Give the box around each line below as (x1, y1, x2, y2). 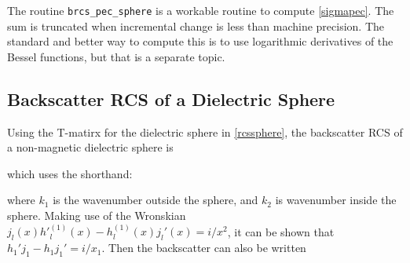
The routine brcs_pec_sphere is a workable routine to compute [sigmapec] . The (7, 2, 394, 18)
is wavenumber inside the (275, 192, 397, 208)
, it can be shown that (227, 223, 335, 239)
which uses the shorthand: (7, 165, 133, 181)
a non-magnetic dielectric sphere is (7, 139, 174, 155)
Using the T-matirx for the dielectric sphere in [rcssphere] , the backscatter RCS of (7, 123, 403, 140)
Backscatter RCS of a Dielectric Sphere (7, 86, 335, 111)
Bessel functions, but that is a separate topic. (7, 48, 225, 64)
